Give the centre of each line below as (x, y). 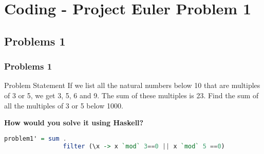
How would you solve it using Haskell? (74, 123)
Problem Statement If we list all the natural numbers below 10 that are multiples (132, 85)
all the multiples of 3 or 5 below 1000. (64, 105)
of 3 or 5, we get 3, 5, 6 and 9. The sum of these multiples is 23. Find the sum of (131, 95)
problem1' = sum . (35, 138)
